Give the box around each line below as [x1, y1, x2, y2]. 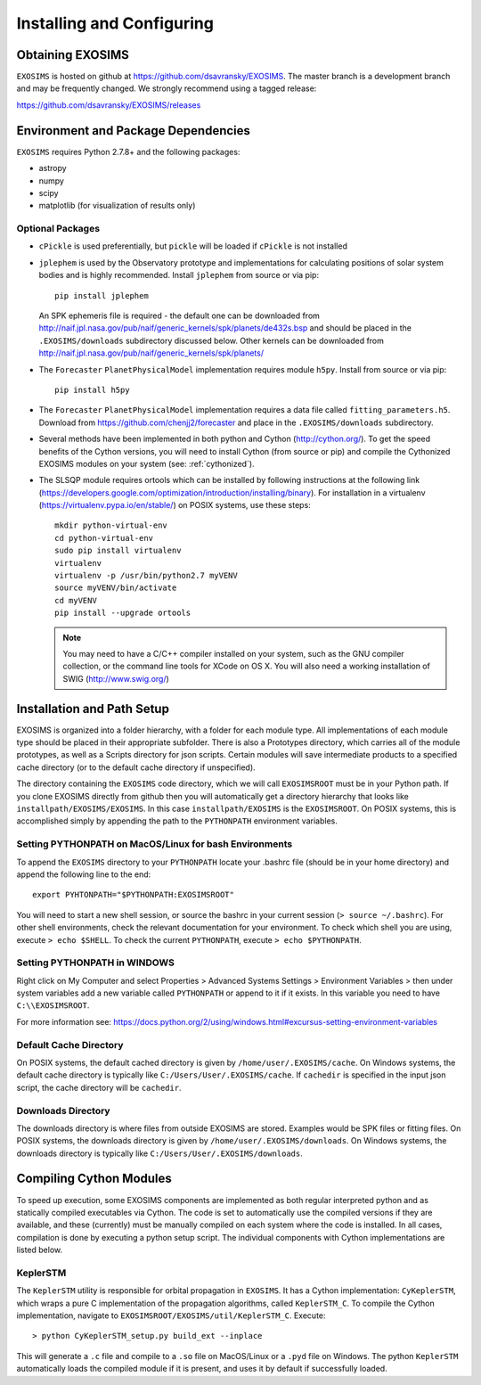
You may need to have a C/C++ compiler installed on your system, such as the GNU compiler [62, 649, 404, 659]
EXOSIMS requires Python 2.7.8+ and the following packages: [16, 146, 240, 157]
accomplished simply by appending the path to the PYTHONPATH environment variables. [16, 815, 338, 826]
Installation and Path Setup [16, 701, 169, 717]
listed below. [16, 1244, 63, 1256]
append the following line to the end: [16, 869, 151, 880]
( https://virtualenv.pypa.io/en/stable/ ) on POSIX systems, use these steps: [38, 500, 311, 511]
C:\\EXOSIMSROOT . [16, 1000, 90, 1011]
